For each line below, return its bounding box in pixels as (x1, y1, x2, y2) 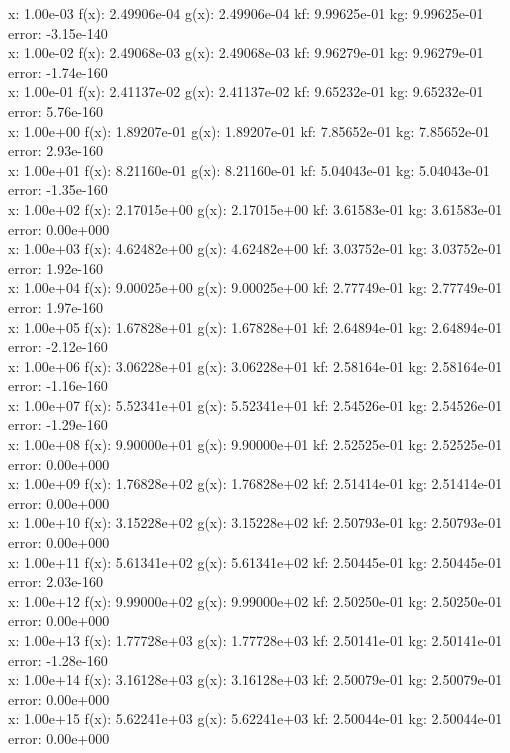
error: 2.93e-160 (8, 140, 104, 161)
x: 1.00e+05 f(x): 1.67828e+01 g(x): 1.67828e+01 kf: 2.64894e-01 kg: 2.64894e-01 (8, 316, 503, 337)
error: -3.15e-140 (8, 22, 108, 43)
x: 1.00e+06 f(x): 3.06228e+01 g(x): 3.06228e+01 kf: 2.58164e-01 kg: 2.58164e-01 (8, 355, 503, 376)
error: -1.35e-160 (8, 179, 108, 200)
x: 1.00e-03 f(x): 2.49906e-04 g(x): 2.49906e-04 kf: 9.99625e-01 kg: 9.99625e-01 (8, 3, 484, 23)
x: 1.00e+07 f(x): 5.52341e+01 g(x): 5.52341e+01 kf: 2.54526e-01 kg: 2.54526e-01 (8, 394, 503, 415)
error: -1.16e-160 (8, 375, 108, 396)
